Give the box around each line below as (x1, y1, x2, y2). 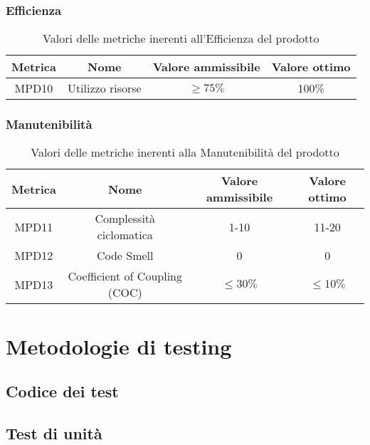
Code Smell (96, 247, 154, 264)
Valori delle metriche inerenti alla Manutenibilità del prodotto (31, 144, 339, 161)
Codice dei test (6, 380, 119, 402)
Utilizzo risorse (67, 80, 142, 97)
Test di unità (6, 422, 102, 444)
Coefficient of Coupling (68, 268, 182, 285)
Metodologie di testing (6, 331, 232, 360)
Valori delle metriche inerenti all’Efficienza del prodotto (43, 30, 319, 47)
